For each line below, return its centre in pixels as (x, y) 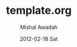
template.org (39, 11)
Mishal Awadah (39, 27)
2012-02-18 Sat (39, 39)
